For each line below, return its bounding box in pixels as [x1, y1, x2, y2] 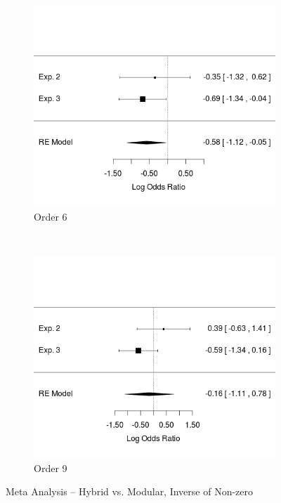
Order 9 [34, 460, 67, 475]
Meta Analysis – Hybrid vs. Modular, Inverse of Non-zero [6, 484, 254, 499]
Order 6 [34, 209, 67, 223]
